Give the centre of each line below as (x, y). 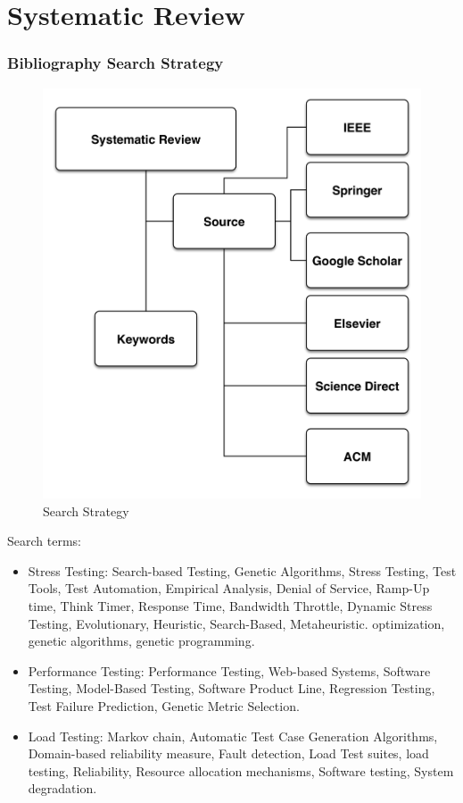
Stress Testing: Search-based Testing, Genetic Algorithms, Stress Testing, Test (242, 570)
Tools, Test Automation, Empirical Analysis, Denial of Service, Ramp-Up (229, 588)
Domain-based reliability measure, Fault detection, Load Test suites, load (228, 753)
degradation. (62, 788)
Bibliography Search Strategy (116, 63)
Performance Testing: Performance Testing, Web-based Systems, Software (229, 670)
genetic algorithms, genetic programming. (141, 641)
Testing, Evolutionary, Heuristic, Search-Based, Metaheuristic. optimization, (236, 623)
